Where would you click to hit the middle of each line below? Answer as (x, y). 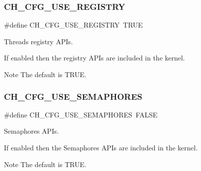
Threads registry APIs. (39, 41)
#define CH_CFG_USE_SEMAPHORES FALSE (81, 114)
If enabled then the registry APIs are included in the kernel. (95, 58)
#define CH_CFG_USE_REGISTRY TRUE (73, 25)
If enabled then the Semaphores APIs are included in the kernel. (101, 147)
